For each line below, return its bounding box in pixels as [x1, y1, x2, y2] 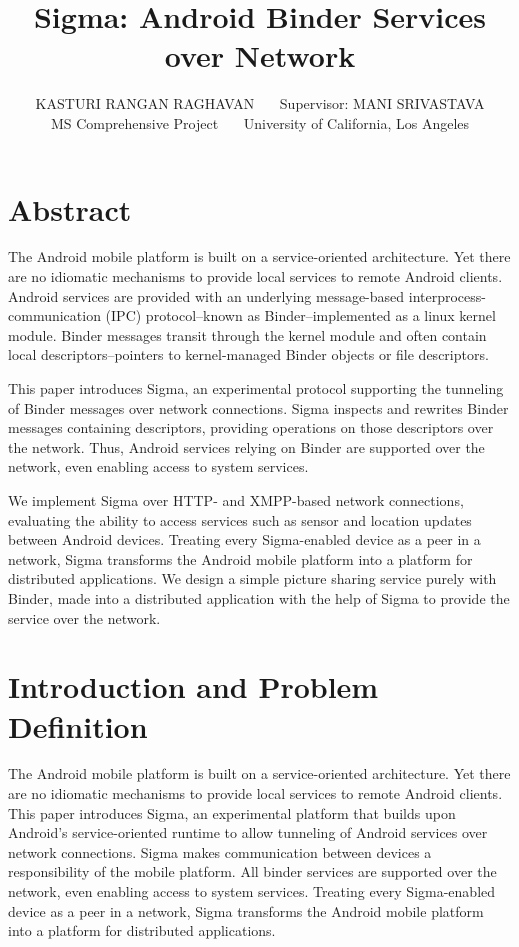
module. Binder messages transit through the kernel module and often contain [8, 324, 487, 345]
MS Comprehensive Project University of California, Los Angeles [50, 112, 470, 133]
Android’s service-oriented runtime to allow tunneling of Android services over [8, 822, 488, 843]
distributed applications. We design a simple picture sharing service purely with [8, 568, 497, 589]
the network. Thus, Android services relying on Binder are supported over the [8, 436, 485, 457]
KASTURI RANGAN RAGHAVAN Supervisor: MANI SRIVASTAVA [35, 93, 485, 114]
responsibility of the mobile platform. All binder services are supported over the [8, 861, 497, 882]
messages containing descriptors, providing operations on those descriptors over [8, 417, 494, 438]
